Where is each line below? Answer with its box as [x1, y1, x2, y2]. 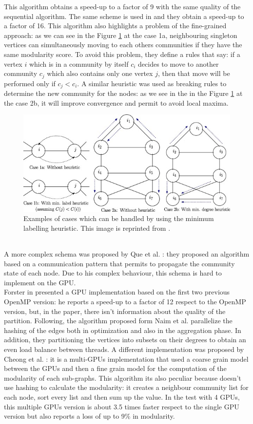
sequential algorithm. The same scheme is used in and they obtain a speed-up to [4, 11, 244, 21]
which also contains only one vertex [47, 68, 153, 78]
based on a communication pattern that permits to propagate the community [4, 258, 235, 268]
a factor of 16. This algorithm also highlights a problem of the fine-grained [4, 20, 227, 31]
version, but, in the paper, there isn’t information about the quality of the [4, 306, 226, 316]
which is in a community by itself [29, 58, 129, 69]
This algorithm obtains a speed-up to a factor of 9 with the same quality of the [4, 1, 241, 11]
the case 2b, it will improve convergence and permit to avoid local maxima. [4, 97, 229, 108]
